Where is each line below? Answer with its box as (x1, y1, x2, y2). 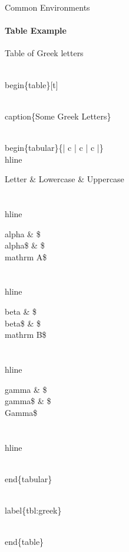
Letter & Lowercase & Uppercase (5, 173, 124, 185)
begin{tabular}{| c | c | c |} (5, 141, 104, 153)
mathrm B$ (5, 328, 47, 341)
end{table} (5, 535, 44, 548)
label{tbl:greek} (5, 503, 62, 516)
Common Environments (5, 1, 90, 13)
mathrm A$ (5, 250, 47, 263)
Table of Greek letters (5, 47, 84, 59)
